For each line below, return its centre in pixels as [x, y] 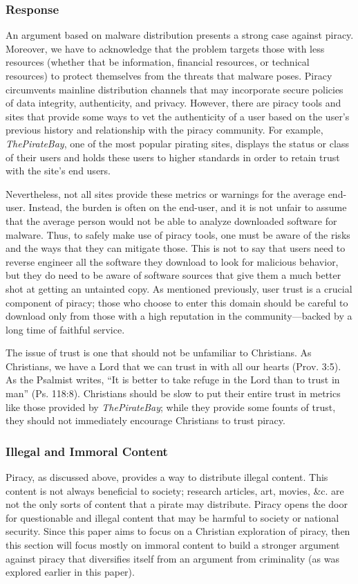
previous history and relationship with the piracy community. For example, [164, 130]
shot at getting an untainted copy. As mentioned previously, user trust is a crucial [179, 288]
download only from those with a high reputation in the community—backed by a [179, 316]
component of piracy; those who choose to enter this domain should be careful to [177, 302]
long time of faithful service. [65, 329]
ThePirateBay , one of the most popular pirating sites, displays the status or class [177, 143]
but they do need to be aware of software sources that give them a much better [173, 275]
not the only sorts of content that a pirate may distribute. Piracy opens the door [177, 504]
